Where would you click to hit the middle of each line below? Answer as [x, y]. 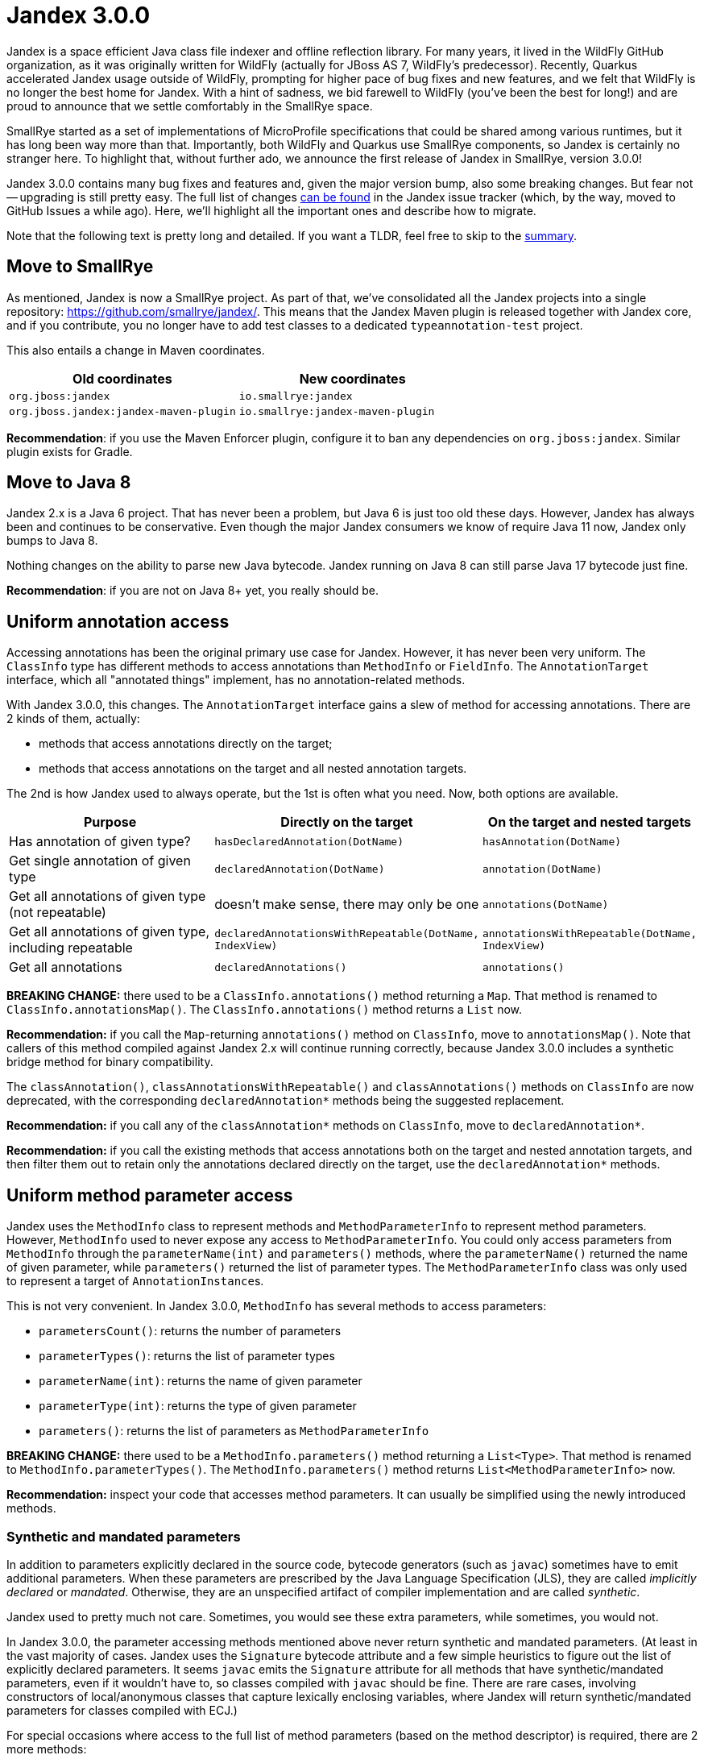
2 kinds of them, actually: [73, 719]
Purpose [110, 822]
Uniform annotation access [118, 621]
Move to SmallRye [80, 267]
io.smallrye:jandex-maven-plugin [337, 411]
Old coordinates [122, 378]
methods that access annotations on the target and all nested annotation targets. [253, 769]
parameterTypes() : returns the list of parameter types [187, 1356]
